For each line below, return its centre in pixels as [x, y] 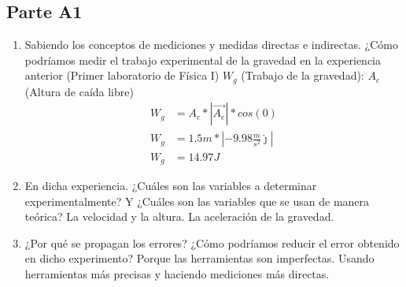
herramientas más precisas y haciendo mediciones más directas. [177, 273]
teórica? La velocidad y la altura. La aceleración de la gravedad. [179, 216]
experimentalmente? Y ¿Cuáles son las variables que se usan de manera [197, 201]
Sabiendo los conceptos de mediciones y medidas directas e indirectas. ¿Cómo [211, 45]
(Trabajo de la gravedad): [303, 75]
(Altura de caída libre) [79, 91]
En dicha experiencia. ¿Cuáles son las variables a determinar [171, 185]
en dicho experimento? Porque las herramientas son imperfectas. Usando [199, 258]
